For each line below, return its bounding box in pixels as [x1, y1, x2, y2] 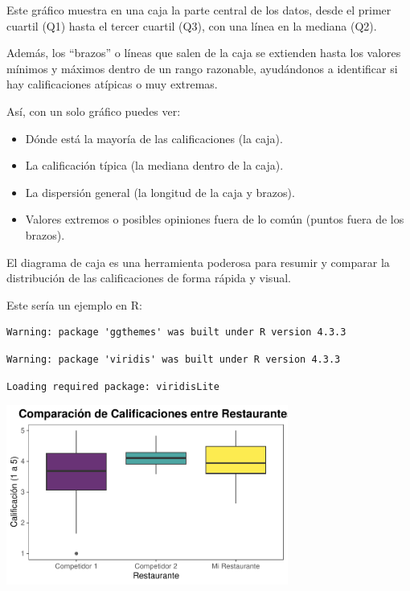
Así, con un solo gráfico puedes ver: [6, 102, 181, 119]
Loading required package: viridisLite [6, 380, 219, 392]
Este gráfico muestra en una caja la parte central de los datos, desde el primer [6, 2, 392, 18]
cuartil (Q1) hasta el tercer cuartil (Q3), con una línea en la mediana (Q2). [6, 17, 377, 34]
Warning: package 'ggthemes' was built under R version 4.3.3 [6, 326, 346, 339]
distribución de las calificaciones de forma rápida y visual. [6, 269, 291, 286]
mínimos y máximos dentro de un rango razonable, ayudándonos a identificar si [6, 60, 398, 76]
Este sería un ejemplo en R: [6, 296, 142, 313]
